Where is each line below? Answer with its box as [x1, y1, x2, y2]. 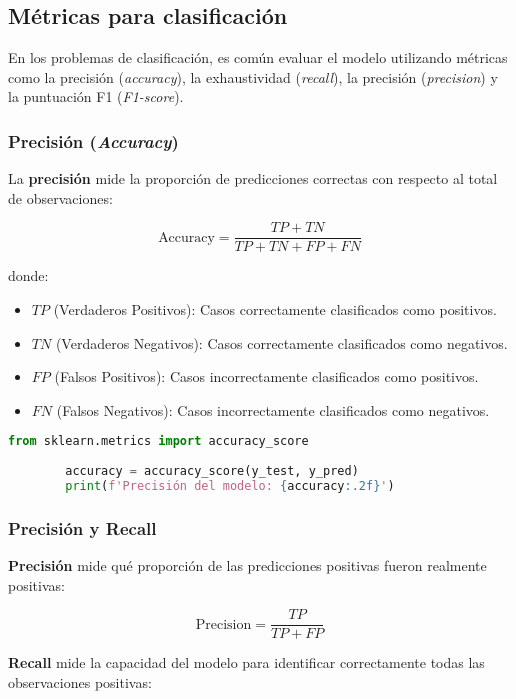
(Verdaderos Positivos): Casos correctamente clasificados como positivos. [53, 299, 497, 320]
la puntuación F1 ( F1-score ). [8, 86, 184, 107]
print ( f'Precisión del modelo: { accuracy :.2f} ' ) [65, 479, 395, 494]
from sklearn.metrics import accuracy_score [8, 434, 309, 449]
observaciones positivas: [8, 671, 152, 692]
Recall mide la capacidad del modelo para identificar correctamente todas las [8, 652, 485, 673]
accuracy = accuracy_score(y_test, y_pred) [65, 464, 359, 479]
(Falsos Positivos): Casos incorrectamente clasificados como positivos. [54, 366, 479, 387]
